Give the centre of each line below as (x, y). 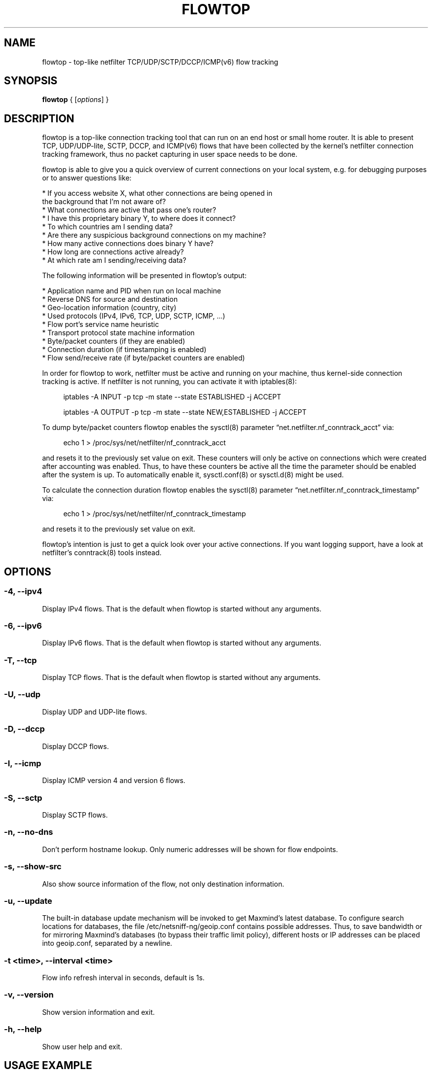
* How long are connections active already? (113, 252)
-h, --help (23, 1029)
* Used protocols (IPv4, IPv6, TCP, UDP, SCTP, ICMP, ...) (134, 316)
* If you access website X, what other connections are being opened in (157, 193)
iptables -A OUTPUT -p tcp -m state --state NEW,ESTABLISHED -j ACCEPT (185, 412)
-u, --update (28, 901)
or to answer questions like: (87, 178)
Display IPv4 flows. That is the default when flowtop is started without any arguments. (182, 608)
